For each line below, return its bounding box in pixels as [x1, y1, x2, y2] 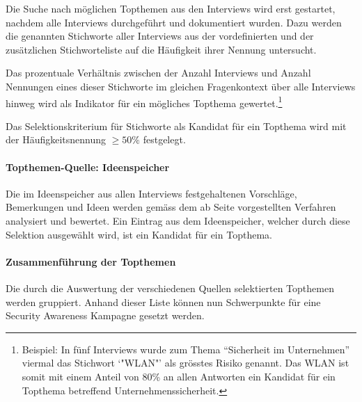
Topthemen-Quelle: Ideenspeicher [6, 159, 170, 174]
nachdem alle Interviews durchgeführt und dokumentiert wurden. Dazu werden [6, 15, 342, 29]
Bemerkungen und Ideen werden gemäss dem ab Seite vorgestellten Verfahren [6, 200, 336, 214]
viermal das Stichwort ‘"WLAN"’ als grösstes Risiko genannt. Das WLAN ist [22, 355, 349, 370]
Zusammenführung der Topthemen [6, 254, 176, 268]
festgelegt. [143, 132, 186, 147]
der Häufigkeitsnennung [6, 132, 107, 147]
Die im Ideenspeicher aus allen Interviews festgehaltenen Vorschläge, [6, 186, 297, 200]
